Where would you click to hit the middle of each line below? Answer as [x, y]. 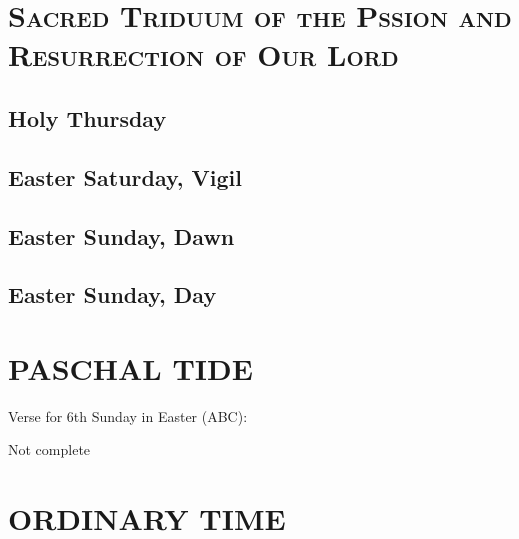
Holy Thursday [87, 117]
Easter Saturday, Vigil [125, 176]
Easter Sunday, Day [112, 294]
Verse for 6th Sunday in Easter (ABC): [128, 415]
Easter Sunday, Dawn [121, 235]
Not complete [49, 449]
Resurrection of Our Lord [203, 54]
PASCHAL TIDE [130, 367]
